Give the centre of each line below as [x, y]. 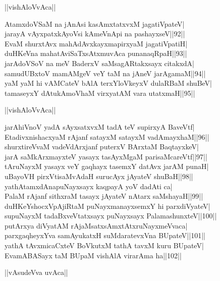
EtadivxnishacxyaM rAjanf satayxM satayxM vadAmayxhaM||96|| [107, 136]
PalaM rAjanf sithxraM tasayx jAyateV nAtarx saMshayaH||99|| [104, 196]
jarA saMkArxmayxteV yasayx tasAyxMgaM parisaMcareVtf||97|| [106, 156]
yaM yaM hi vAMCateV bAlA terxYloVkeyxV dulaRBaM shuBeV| [108, 83]
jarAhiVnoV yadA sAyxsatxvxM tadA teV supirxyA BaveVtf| [100, 126]
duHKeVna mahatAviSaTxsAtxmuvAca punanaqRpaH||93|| [96, 53]
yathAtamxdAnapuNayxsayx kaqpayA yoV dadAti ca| [89, 186]
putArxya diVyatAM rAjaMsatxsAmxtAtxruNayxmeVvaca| [96, 225]
